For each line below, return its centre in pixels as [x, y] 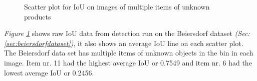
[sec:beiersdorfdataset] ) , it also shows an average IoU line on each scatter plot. [124, 43]
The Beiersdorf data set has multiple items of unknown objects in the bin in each [129, 53]
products [38, 16]
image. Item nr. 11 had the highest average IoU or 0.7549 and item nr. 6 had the [128, 62]
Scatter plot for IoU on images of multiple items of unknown [117, 6]
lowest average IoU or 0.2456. [49, 72]
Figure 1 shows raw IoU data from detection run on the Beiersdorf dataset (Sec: [127, 33]
